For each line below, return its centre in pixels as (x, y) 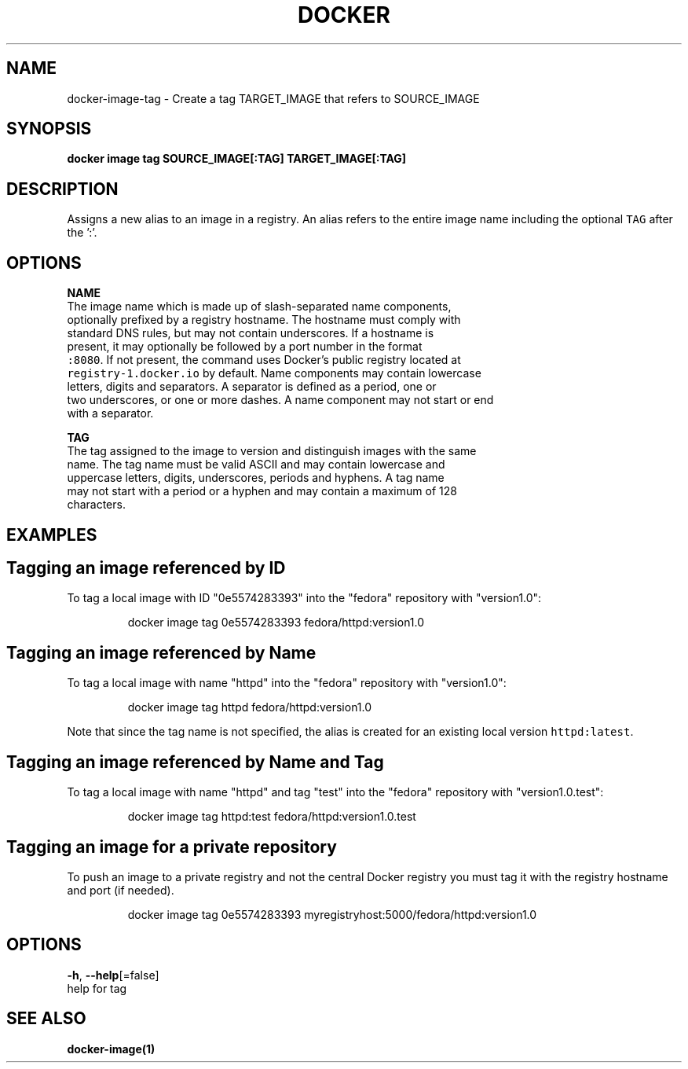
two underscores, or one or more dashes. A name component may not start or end (280, 400)
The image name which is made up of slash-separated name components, (259, 307)
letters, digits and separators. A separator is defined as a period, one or (252, 387)
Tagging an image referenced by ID (146, 568)
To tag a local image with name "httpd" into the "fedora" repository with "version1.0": (287, 683)
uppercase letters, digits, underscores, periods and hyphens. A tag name (256, 478)
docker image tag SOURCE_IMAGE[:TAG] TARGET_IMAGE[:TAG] (237, 159)
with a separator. (110, 413)
